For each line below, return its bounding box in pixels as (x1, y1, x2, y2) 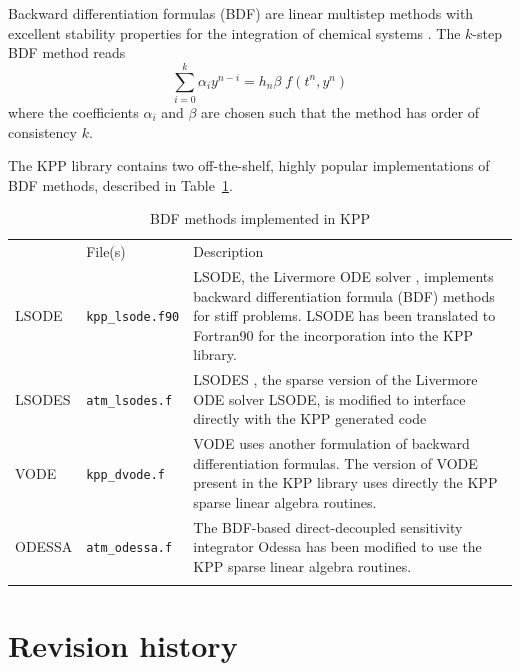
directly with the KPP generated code (193, 408, 427, 429)
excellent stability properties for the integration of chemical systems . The (8, 22, 461, 43)
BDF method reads (8, 42, 126, 63)
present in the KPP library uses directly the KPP (193, 472, 498, 493)
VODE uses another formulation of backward (193, 433, 470, 454)
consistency (8, 121, 77, 142)
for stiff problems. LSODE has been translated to (193, 305, 496, 326)
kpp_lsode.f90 (86, 310, 180, 325)
